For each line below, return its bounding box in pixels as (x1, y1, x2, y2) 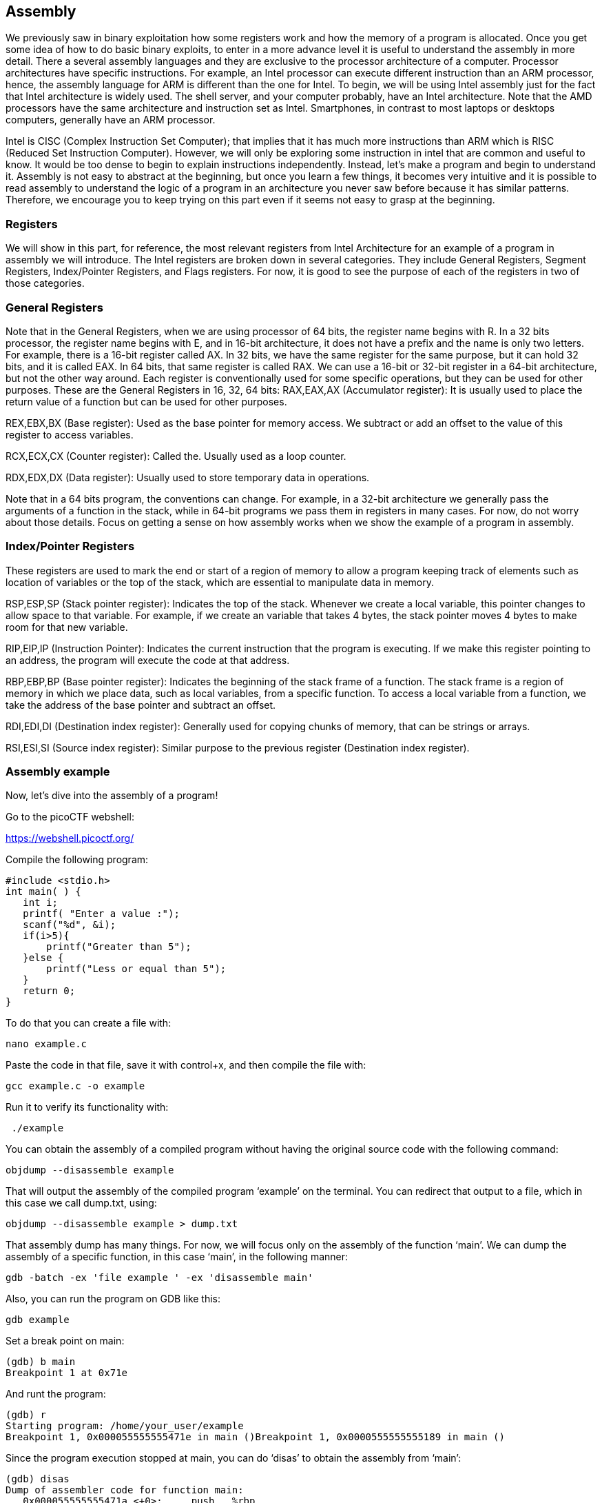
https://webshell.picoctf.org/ (6, 832, 134, 845)
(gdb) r (6, 1409, 47, 1421)
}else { (23, 952, 64, 964)
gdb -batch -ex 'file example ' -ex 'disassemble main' (6, 1272, 313, 1284)
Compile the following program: (6, 854, 149, 866)
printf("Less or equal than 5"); (46, 963, 227, 975)
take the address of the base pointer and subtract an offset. (6, 698, 276, 711)
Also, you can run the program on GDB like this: (6, 1293, 221, 1305)
